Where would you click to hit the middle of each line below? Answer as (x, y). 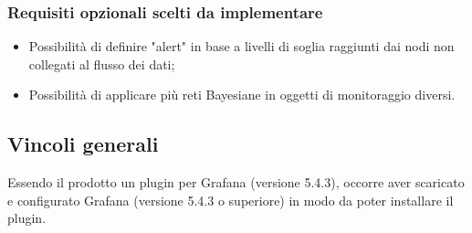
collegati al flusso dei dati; (102, 64)
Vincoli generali (83, 144)
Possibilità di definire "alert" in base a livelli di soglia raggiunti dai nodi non (241, 46)
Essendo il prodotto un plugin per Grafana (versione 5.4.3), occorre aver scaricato (236, 182)
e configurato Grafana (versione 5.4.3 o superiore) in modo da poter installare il (231, 200)
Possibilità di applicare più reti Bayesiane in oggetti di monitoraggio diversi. (242, 95)
